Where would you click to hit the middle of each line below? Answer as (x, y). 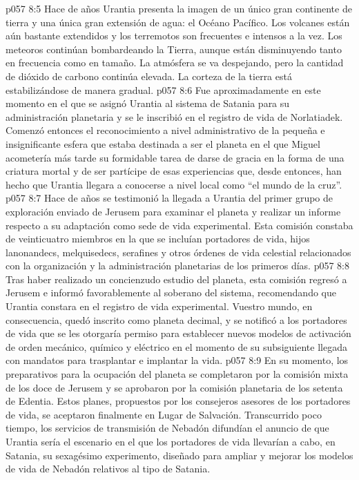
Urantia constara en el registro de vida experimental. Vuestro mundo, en (159, 306)
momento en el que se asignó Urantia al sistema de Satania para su (148, 103)
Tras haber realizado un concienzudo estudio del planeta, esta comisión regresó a (176, 279)
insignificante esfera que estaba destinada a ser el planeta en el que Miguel (163, 143)
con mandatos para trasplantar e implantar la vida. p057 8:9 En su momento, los (177, 360)
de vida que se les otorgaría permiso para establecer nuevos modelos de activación (178, 333)
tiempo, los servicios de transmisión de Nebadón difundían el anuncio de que (167, 428)
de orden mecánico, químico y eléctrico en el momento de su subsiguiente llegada (176, 346)
